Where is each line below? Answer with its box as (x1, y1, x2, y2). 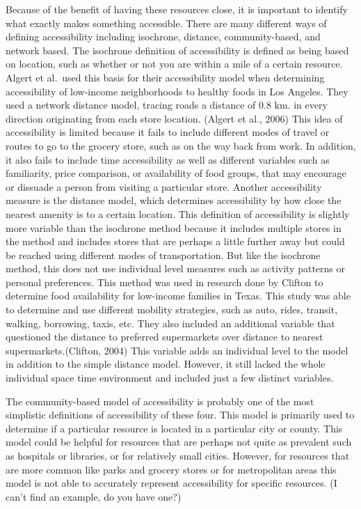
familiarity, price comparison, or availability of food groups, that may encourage (6, 166, 346, 180)
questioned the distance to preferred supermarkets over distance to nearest (6, 329, 323, 344)
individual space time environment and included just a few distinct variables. (6, 370, 334, 385)
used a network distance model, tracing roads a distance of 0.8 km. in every (6, 97, 328, 112)
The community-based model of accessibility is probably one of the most (6, 393, 314, 408)
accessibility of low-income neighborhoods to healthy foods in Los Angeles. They (6, 84, 348, 98)
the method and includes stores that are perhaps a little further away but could (6, 234, 345, 249)
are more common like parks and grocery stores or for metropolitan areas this (6, 462, 337, 476)
